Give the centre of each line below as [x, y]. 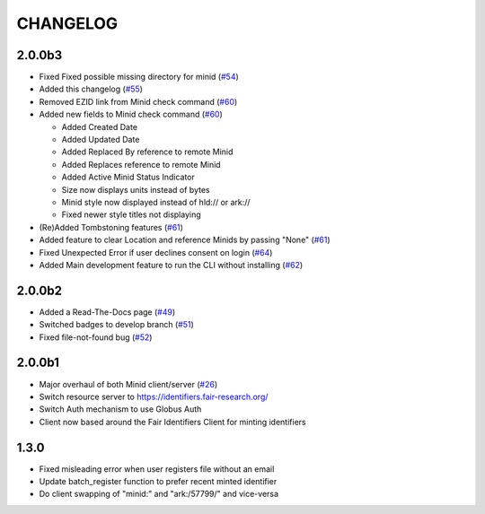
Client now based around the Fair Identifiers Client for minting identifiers [172, 422]
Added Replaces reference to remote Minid [141, 164]
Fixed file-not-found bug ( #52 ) [96, 337]
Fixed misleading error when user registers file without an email [157, 469]
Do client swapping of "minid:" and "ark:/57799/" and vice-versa [159, 494]
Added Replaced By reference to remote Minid [147, 152]
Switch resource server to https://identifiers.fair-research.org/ [154, 396]
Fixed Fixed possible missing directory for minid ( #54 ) [139, 77]
